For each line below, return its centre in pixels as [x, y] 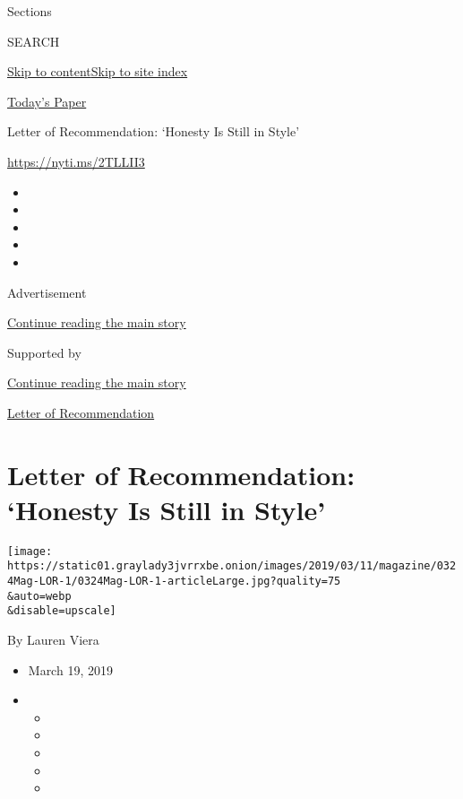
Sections [30, 11]
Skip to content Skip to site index [98, 71]
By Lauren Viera [53, 640]
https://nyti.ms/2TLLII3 [76, 161]
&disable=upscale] [62, 611]
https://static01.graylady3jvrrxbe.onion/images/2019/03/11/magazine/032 [232, 566]
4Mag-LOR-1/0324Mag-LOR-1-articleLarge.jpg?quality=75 [174, 582]
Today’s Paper [47, 101]
